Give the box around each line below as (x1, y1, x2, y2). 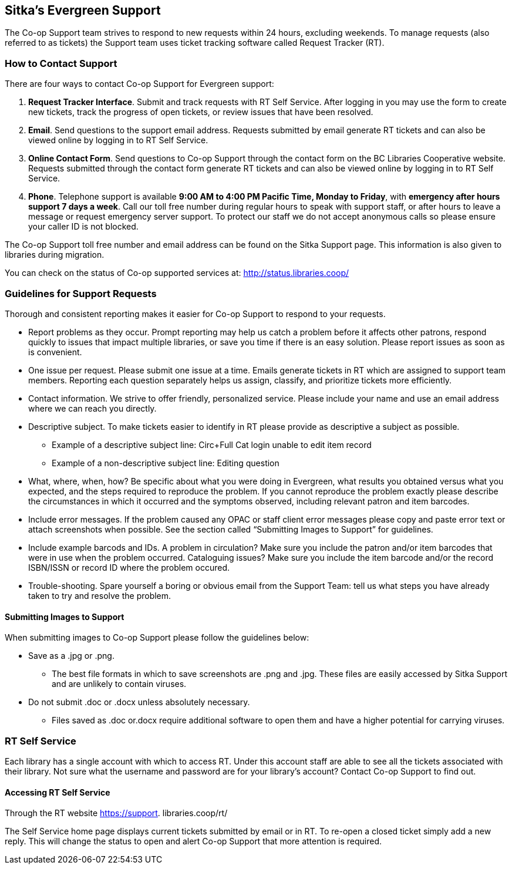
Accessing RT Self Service (5, 787, 110, 797)
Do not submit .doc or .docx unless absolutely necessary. (28, 697, 250, 708)
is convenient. (28, 346, 82, 357)
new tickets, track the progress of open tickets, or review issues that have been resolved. (28, 107, 373, 117)
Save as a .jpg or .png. (28, 651, 114, 661)
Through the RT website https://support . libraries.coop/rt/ (5, 808, 228, 819)
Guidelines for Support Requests (5, 287, 157, 299)
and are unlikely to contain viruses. (52, 679, 187, 689)
